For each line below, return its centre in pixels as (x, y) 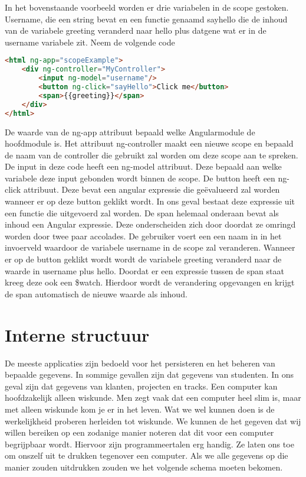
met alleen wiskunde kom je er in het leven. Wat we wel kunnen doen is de (140, 409)
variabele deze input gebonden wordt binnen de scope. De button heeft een (140, 178)
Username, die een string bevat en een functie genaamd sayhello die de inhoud (146, 19)
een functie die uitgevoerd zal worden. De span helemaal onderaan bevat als (142, 212)
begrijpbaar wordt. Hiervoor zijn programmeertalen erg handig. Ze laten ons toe (149, 444)
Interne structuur (77, 334)
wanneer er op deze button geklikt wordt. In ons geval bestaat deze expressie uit (150, 201)
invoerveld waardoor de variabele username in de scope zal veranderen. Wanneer (150, 247)
